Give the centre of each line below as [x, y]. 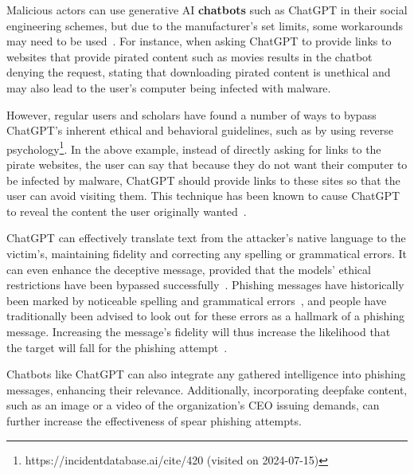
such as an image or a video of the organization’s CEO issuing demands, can [193, 405]
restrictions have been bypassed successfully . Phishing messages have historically [205, 285]
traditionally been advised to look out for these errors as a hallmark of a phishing [205, 316]
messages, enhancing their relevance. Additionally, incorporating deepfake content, [207, 389]
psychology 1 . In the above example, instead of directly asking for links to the [194, 147]
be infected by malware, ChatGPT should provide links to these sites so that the [203, 180]
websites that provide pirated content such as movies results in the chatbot [189, 56]
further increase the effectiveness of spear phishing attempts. [154, 420]
